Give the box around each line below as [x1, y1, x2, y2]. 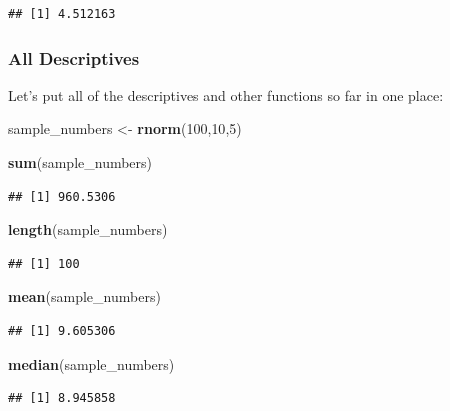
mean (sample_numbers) [8, 286, 161, 307]
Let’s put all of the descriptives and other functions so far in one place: [8, 84, 444, 105]
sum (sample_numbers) [8, 152, 153, 172]
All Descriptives [8, 45, 140, 70]
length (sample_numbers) [8, 219, 168, 240]
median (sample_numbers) [8, 353, 175, 374]
